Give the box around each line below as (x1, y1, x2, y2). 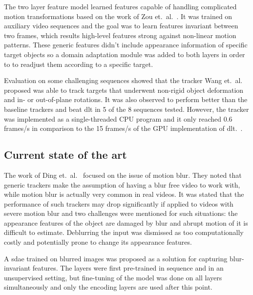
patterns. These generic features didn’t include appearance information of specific (4, 40, 248, 50)
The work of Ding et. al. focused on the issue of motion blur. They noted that (4, 169, 242, 180)
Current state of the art (4, 147, 127, 162)
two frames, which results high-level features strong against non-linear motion (4, 30, 236, 40)
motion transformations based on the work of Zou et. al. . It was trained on (4, 11, 232, 21)
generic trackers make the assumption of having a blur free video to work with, (4, 179, 240, 190)
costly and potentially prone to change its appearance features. (4, 237, 192, 247)
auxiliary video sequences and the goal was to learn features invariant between (4, 21, 238, 31)
